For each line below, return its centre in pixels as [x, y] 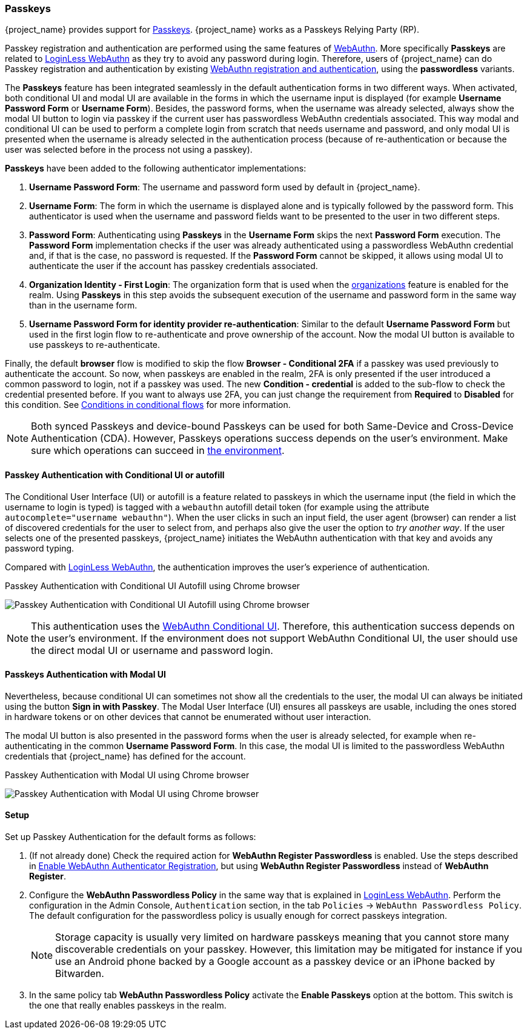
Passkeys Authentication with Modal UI [85, 675]
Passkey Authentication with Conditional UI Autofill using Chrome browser [153, 585]
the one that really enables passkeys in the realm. [128, 1006]
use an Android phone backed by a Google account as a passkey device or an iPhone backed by [275, 962]
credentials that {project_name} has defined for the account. [125, 756]
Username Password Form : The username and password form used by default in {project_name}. [225, 187]
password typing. [40, 548]
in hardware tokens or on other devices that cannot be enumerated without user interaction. [188, 716]
